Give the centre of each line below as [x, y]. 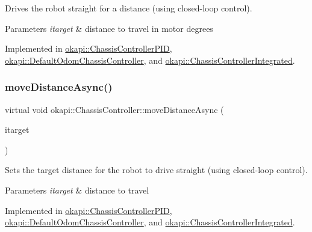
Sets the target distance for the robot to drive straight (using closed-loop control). [156, 170]
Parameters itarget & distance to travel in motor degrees [109, 28]
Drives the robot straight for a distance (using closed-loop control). [129, 8]
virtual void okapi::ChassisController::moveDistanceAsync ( [114, 109]
